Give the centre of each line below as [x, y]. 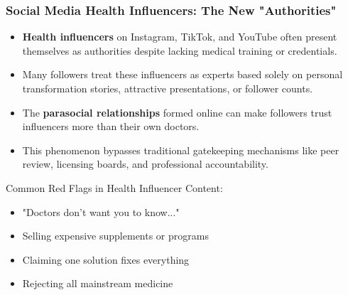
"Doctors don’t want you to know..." [101, 211]
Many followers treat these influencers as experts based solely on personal [183, 74]
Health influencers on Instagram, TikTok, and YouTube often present [180, 37]
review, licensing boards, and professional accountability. [145, 164]
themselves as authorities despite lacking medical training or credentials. [180, 50]
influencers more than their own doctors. [111, 126]
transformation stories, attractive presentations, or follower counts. [168, 88]
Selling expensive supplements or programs [115, 236]
